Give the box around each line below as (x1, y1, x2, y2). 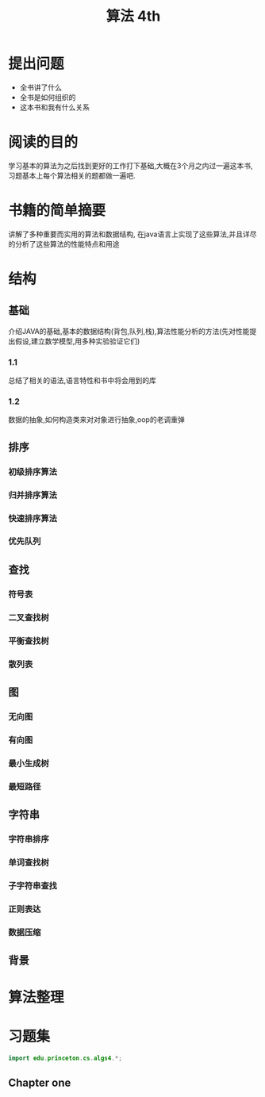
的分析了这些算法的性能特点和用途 (8, 239, 120, 248)
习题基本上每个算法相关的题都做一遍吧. (8, 171, 136, 180)
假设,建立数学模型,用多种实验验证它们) (14, 336, 140, 346)
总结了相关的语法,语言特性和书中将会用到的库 (8, 376, 157, 385)
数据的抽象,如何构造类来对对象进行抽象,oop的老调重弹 (8, 415, 185, 424)
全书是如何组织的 (19, 92, 76, 102)
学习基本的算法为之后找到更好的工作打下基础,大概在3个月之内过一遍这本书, (8, 160, 253, 171)
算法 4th (106, 7, 161, 25)
